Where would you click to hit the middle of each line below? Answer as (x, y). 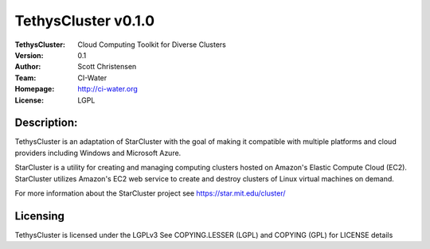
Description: (46, 123)
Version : (29, 55)
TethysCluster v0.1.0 (85, 21)
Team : (25, 78)
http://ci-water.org (108, 89)
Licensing (40, 216)
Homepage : (35, 89)
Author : (28, 67)
